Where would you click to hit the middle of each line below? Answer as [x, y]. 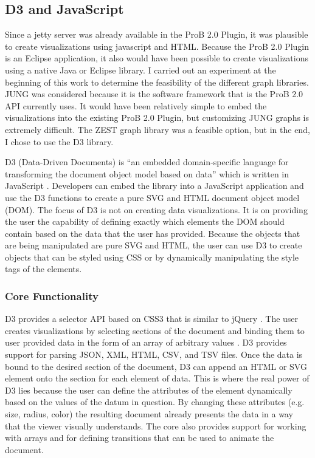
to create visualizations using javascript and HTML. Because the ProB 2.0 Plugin [157, 46]
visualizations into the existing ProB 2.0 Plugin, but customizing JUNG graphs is [157, 118]
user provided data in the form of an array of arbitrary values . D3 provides [146, 342]
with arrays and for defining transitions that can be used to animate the [140, 438]
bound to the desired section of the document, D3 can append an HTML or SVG [156, 366]
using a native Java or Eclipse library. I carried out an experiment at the [140, 70]
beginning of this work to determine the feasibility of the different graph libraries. [157, 82]
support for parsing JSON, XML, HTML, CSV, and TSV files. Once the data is [154, 354]
